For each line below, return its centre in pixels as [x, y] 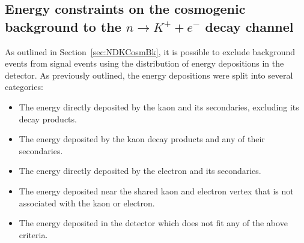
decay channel [249, 26]
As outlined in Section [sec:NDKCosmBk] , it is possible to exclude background [150, 51]
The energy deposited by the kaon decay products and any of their [142, 139]
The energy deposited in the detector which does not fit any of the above [153, 223]
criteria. [33, 234]
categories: [24, 87]
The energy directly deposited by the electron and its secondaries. [140, 171]
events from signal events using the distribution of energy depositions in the [144, 63]
